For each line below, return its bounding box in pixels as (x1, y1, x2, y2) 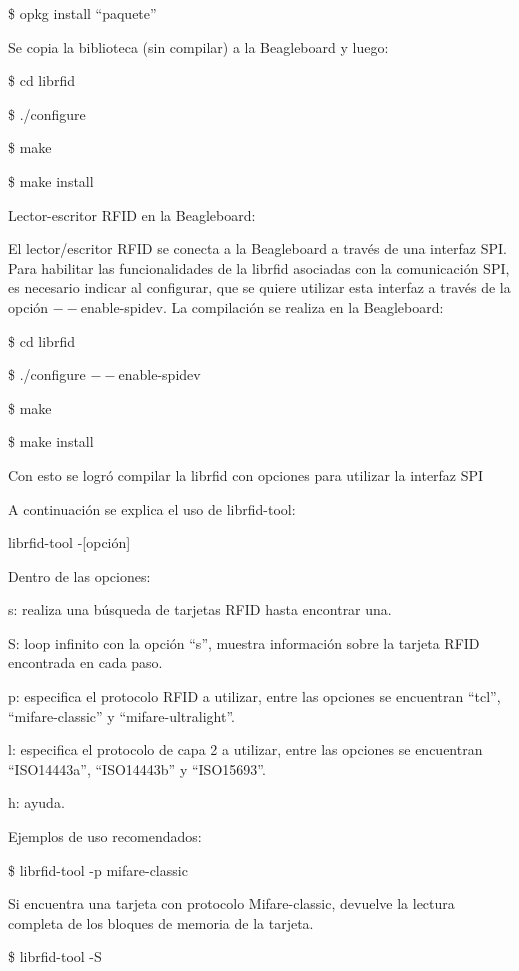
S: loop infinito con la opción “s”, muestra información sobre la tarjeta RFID (8, 632, 480, 653)
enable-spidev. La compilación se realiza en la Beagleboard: (80, 296, 444, 317)
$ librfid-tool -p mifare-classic (8, 859, 188, 880)
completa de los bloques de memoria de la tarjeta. (8, 912, 314, 933)
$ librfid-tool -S (8, 946, 102, 967)
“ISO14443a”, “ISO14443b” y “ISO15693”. (8, 758, 266, 779)
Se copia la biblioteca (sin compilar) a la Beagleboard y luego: (8, 36, 389, 57)
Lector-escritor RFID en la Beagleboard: (8, 204, 256, 225)
